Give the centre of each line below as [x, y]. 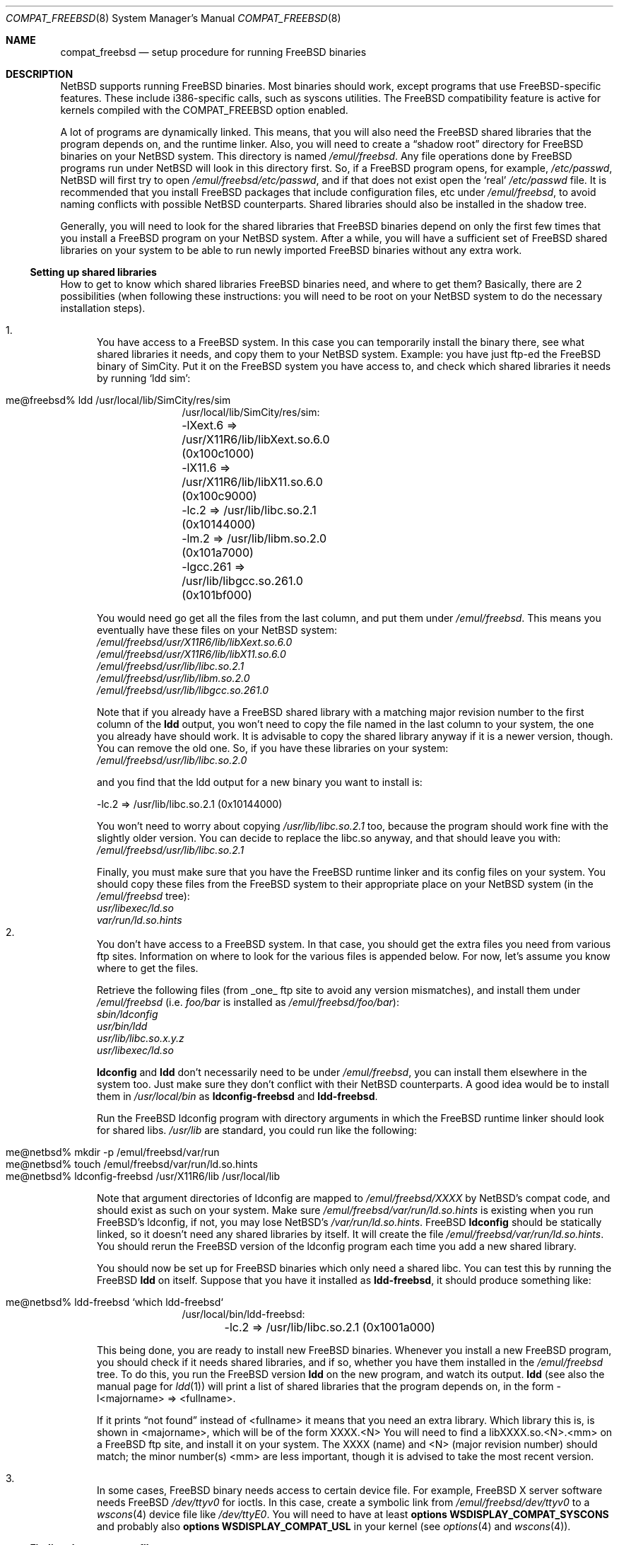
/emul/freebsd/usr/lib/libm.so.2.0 [173, 678]
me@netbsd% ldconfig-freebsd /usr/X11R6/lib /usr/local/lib [143, 1176]
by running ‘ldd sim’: [144, 378]
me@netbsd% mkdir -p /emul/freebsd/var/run [113, 1152]
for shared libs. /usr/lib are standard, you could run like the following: [257, 1130]
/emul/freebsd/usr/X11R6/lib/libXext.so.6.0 [195, 642]
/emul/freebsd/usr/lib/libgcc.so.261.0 [183, 690]
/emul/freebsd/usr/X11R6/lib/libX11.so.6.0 [191, 654]
